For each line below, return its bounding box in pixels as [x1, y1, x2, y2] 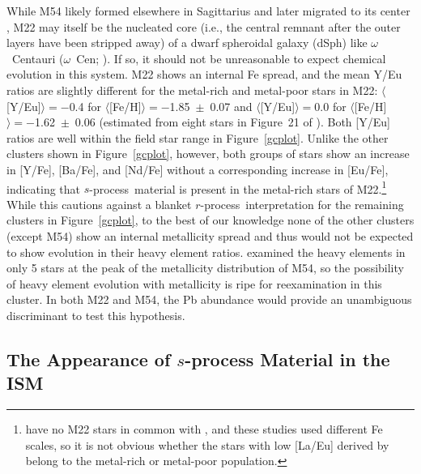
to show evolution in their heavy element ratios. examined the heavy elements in [6, 243, 406, 260]
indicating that [6, 180, 81, 197]
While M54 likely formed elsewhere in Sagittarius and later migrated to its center [6, 2, 410, 19]
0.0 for [314, 97, 347, 114]
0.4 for [69, 97, 101, 114]
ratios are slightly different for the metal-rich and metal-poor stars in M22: [6, 81, 378, 98]
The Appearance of [6, 346, 171, 371]
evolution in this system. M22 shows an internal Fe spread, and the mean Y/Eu [6, 66, 402, 83]
